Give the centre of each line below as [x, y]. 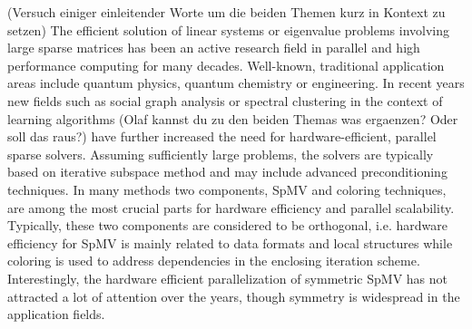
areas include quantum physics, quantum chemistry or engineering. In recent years [236, 83]
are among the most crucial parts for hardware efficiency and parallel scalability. [231, 207]
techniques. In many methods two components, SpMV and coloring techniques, [227, 189]
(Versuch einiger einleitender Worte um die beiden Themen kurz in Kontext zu [226, 12]
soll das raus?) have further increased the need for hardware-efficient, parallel [222, 136]
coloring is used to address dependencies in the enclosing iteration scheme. [214, 261]
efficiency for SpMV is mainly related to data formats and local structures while [230, 242]
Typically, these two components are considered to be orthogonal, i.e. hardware [227, 225]
